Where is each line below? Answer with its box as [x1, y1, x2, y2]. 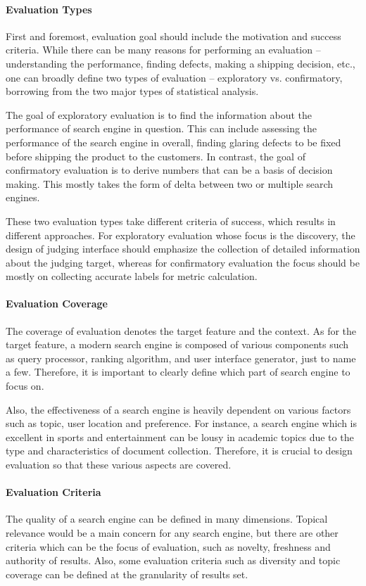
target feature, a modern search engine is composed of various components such [6, 337, 349, 352]
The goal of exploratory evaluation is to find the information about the [6, 107, 313, 122]
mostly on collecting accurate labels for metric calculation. [6, 269, 258, 284]
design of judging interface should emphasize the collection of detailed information [6, 241, 360, 256]
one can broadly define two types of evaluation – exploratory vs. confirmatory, [6, 70, 343, 84]
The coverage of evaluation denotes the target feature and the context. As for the [6, 323, 357, 338]
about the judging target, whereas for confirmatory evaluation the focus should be [6, 255, 360, 269]
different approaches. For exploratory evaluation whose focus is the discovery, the [6, 227, 355, 242]
